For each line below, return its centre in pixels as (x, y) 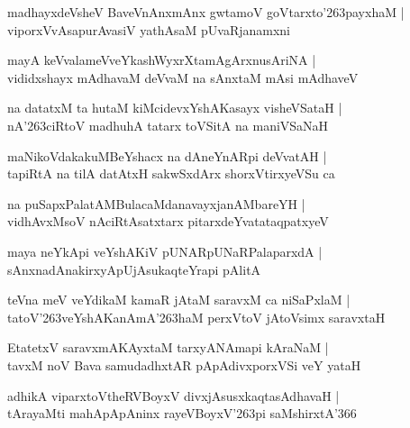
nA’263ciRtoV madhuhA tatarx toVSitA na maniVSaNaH (168, 125)
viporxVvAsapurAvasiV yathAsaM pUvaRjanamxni (149, 29)
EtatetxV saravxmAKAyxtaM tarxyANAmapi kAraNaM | (168, 347)
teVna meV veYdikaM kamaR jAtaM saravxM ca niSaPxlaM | (179, 300)
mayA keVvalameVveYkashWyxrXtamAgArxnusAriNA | (162, 60)
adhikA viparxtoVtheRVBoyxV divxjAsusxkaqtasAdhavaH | (173, 395)
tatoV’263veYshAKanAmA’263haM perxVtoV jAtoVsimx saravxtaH (196, 317)
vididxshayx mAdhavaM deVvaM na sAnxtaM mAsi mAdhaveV (183, 77)
